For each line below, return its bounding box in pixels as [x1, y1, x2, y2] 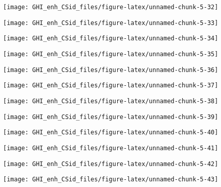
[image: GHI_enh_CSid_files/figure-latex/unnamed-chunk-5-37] [3, 82, 218, 89]
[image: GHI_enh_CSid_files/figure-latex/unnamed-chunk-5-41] [3, 144, 218, 152]
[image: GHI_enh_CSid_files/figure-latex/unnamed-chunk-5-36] [3, 66, 218, 74]
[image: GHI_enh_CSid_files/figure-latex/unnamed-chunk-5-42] [3, 160, 218, 168]
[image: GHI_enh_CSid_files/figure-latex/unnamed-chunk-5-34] [3, 35, 218, 42]
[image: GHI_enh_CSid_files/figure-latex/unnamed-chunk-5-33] [3, 19, 218, 27]
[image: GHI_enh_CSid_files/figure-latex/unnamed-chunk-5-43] [3, 176, 218, 183]
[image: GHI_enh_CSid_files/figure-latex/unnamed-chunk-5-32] [3, 4, 218, 11]
